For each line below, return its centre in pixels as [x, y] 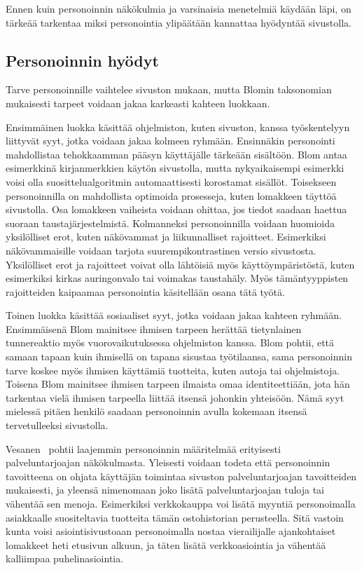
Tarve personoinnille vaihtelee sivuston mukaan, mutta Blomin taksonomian [169, 89]
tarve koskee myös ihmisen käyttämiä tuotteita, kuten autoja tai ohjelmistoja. [173, 370]
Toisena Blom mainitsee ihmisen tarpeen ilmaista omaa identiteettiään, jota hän [178, 384]
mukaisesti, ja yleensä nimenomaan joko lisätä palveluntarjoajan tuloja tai [165, 490]
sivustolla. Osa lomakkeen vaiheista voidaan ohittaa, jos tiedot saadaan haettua [176, 209]
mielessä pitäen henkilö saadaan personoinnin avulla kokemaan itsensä [156, 411]
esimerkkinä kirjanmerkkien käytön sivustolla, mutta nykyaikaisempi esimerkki [175, 168]
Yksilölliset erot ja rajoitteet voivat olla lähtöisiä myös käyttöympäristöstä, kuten [180, 264]
